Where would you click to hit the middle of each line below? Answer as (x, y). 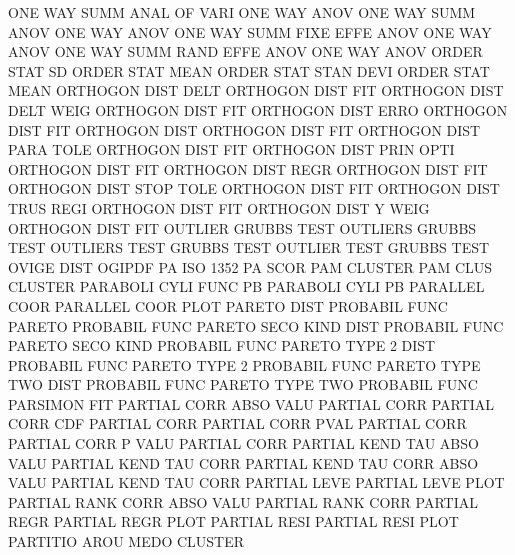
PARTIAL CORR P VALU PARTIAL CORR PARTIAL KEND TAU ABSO (243, 443)
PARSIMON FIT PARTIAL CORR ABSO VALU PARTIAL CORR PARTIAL (251, 403)
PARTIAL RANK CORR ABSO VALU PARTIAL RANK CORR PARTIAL (243, 501)
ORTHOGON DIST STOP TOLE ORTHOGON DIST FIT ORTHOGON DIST (254, 188)
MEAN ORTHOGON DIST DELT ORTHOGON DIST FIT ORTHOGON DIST (256, 90)
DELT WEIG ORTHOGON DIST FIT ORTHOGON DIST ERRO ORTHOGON (258, 109)
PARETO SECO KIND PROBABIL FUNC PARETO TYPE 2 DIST (222, 345)
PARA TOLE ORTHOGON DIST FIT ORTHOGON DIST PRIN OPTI (231, 149)
